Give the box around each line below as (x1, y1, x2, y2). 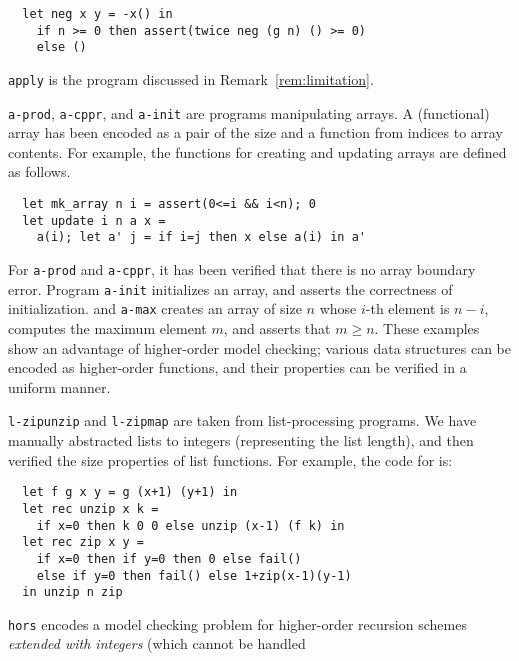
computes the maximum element (8, 318, 207, 338)
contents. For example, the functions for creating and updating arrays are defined (8, 141, 507, 162)
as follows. (8, 161, 71, 182)
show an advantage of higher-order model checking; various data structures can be (8, 337, 511, 358)
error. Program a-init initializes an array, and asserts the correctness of (8, 278, 453, 299)
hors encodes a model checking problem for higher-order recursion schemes (8, 613, 467, 634)
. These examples (374, 318, 480, 338)
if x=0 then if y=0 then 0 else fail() (36, 551, 302, 566)
